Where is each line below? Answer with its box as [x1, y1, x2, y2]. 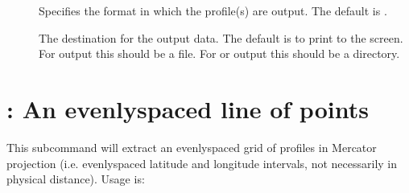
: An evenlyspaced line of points [6, 92, 369, 125]
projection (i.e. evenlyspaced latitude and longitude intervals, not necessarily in [6, 154, 398, 171]
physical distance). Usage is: [6, 170, 145, 187]
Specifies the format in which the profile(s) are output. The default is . [39, 2, 387, 18]
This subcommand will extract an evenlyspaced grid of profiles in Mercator [6, 138, 377, 155]
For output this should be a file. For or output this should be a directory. [39, 45, 400, 62]
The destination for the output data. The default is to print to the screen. [39, 29, 403, 46]
